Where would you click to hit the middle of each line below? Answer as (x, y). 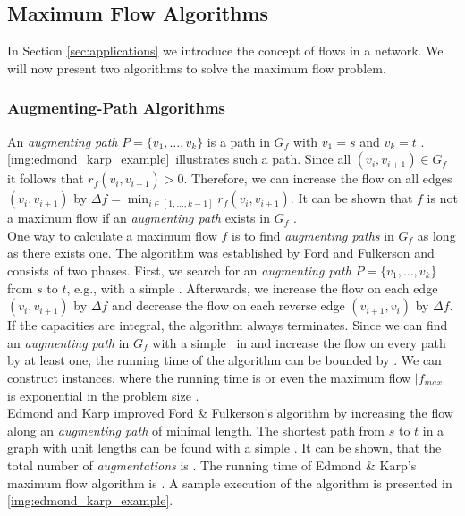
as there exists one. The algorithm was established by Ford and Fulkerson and (221, 253)
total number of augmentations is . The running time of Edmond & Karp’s (212, 465)
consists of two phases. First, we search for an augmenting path (179, 270)
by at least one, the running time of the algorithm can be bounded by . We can (224, 360)
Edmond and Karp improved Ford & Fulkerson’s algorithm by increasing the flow (230, 413)
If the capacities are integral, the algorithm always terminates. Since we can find (228, 325)
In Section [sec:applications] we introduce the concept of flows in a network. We (225, 51)
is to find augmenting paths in (313, 235)
